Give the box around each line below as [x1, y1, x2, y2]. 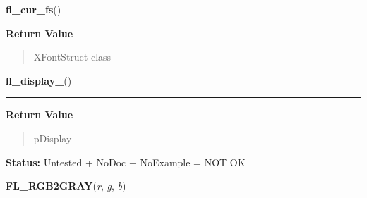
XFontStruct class [33, 49, 112, 64]
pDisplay [33, 130, 72, 145]
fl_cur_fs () [6, 2, 61, 16]
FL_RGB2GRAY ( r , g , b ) [6, 178, 126, 193]
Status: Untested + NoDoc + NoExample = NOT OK [6, 154, 246, 169]
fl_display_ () [6, 73, 72, 87]
